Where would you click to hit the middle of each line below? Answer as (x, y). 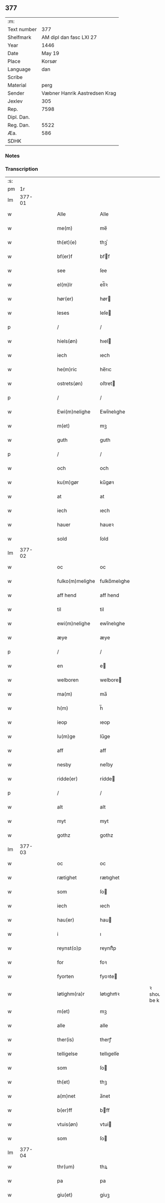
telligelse (68, 1054)
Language (19, 69)
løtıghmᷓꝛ (110, 994)
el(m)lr (65, 285)
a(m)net (66, 1096)
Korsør (49, 61)
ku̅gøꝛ (107, 482)
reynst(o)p (69, 948)
